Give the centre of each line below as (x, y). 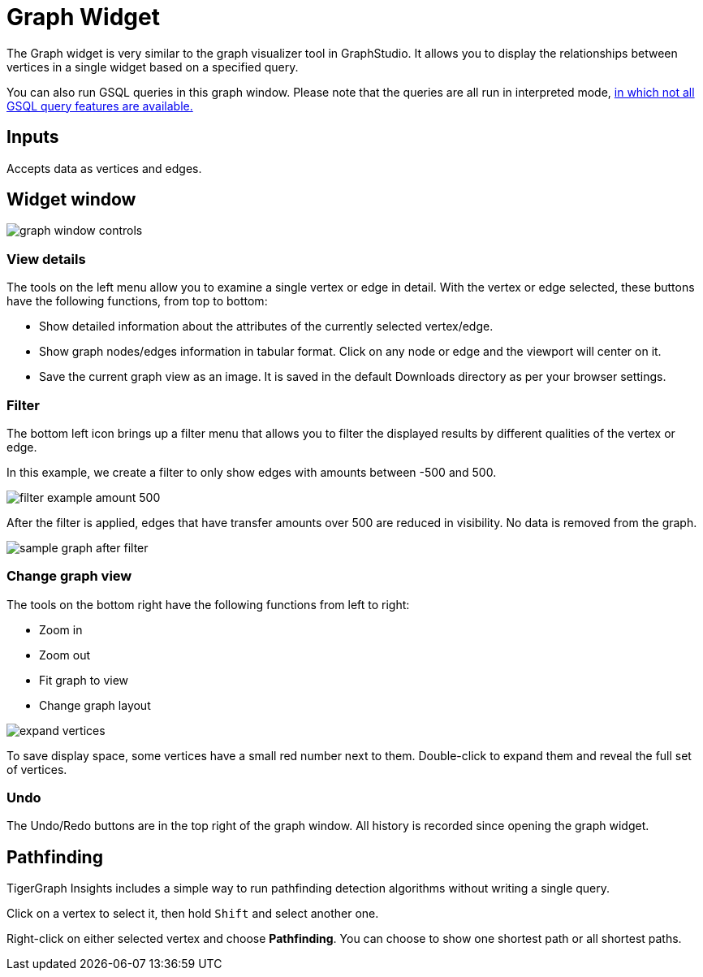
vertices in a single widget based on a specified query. (153, 67)
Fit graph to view (84, 680)
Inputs (33, 137)
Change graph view (69, 576)
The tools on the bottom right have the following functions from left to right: (208, 604)
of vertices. (37, 769)
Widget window (71, 200)
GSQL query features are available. (100, 106)
